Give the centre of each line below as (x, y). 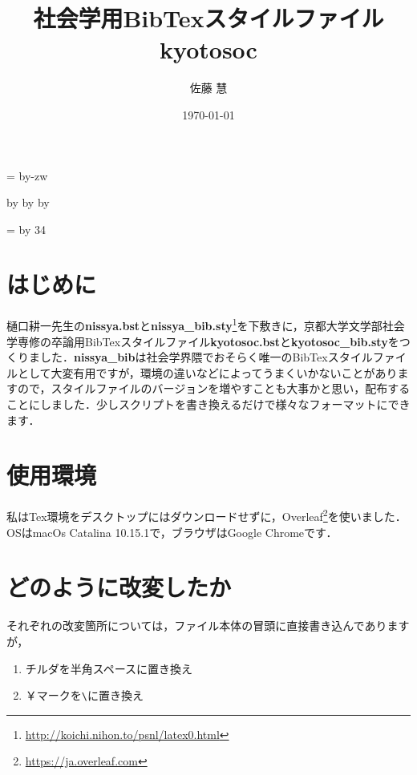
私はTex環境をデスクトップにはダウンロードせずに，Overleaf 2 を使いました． (206, 515)
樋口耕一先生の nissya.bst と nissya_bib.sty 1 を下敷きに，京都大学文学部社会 (206, 325)
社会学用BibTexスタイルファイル (208, 18)
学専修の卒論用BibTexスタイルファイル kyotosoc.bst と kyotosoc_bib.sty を (203, 341)
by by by (28, 202)
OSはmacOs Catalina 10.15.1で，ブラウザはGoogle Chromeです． (172, 532)
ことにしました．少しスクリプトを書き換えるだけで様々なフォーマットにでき (208, 404)
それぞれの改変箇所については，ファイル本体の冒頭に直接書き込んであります (208, 626)
